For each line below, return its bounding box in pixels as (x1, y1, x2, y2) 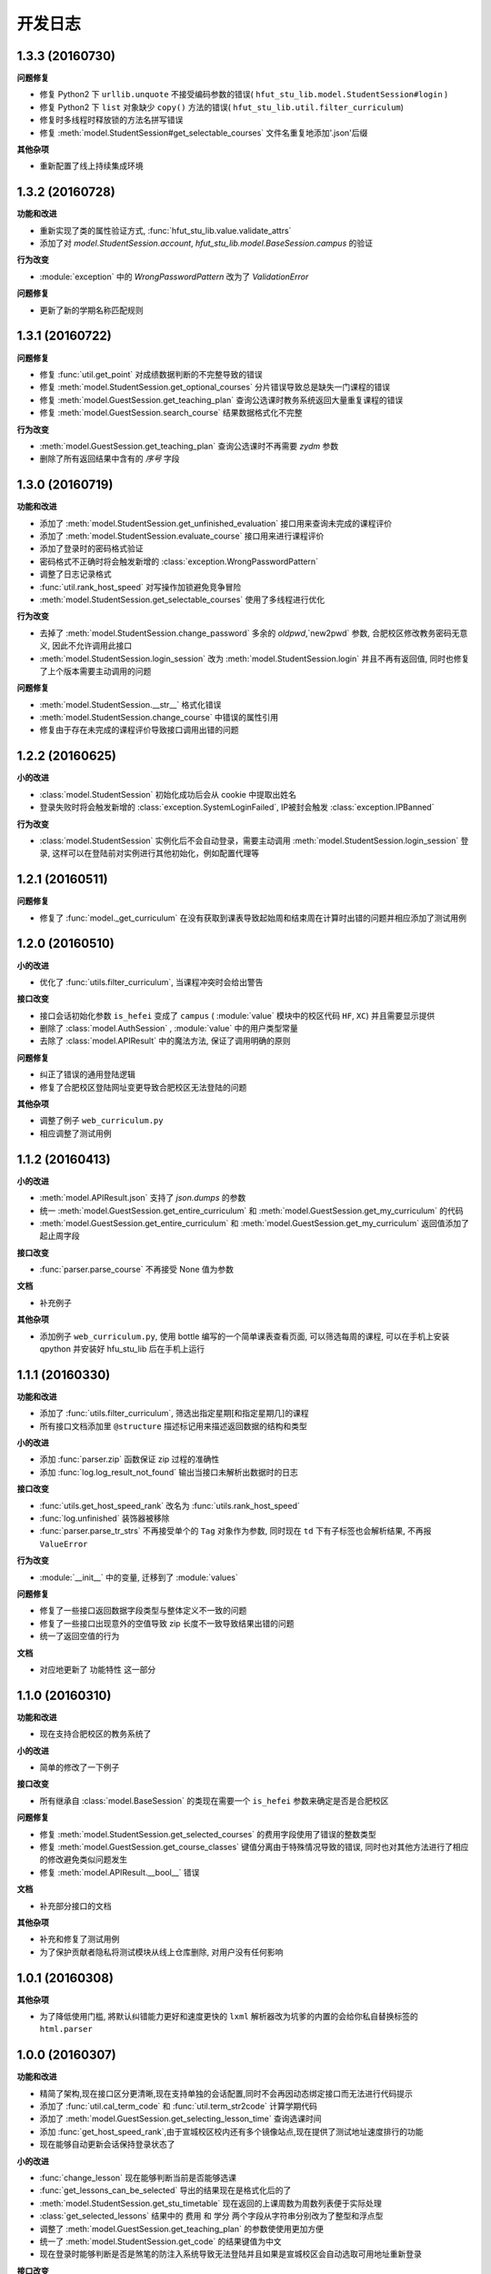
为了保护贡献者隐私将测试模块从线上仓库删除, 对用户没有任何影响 (39, 1947, 284, 1957)
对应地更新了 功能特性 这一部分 (39, 1664, 156, 1675)
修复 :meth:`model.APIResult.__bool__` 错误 (39, 1866, 200, 1877)
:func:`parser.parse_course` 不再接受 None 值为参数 (39, 1264, 235, 1275)
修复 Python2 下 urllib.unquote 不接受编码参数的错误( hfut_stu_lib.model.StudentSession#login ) (39, 89, 448, 100)
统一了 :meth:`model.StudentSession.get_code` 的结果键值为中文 (39, 2236, 282, 2247)
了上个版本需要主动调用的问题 (39, 665, 152, 677)
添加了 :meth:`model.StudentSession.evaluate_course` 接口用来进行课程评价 (39, 530, 325, 541)
